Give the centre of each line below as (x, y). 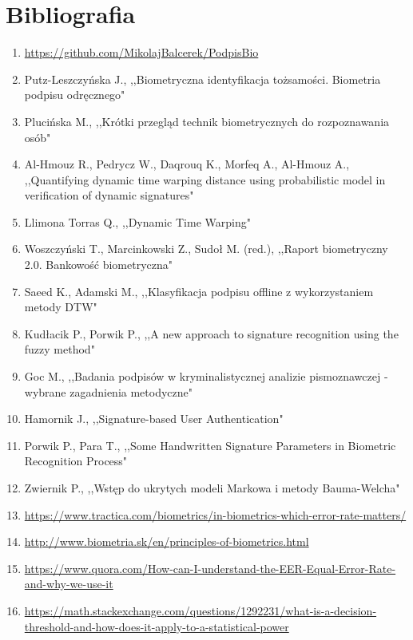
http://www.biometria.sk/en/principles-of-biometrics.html (167, 541)
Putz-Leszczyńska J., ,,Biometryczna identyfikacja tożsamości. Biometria (203, 79)
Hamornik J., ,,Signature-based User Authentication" (154, 419)
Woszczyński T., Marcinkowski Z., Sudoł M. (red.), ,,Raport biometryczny (206, 249)
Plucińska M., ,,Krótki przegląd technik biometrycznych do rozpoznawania (207, 121)
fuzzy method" (60, 349)
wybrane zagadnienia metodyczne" (109, 391)
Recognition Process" (76, 461)
